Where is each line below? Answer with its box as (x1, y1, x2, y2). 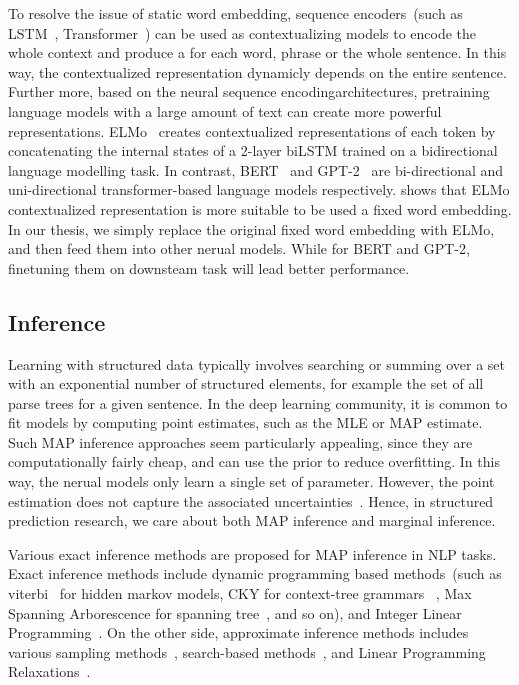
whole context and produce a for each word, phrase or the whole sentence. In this (8, 42, 507, 63)
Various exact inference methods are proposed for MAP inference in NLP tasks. (8, 543, 497, 564)
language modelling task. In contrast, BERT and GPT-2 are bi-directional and (8, 159, 504, 180)
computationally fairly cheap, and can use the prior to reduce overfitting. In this (8, 451, 500, 472)
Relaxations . (8, 661, 91, 682)
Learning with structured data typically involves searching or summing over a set (8, 353, 506, 374)
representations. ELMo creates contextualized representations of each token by (8, 120, 496, 141)
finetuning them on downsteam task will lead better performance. (8, 257, 410, 278)
